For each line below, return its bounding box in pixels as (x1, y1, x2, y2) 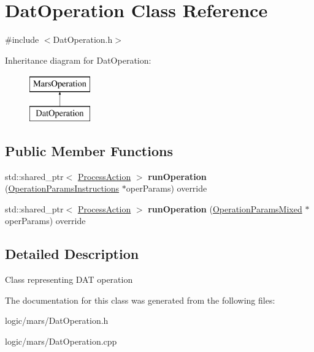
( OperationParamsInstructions (5, 182, 120, 195)
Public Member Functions (5, 141, 173, 160)
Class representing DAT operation (5, 273, 133, 286)
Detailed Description (5, 244, 139, 263)
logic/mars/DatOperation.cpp (5, 335, 117, 348)
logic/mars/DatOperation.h (5, 314, 109, 327)
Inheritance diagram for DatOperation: (5, 53, 151, 66)
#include (5, 33, 39, 46)
